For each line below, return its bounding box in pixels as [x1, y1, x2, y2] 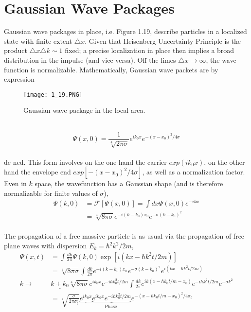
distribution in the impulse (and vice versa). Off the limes [4, 54, 176, 65]
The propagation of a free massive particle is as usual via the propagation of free [4, 231, 245, 241]
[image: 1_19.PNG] [23, 91, 83, 98]
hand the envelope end [4, 167, 71, 177]
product [4, 45, 27, 55]
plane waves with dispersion [4, 241, 87, 251]
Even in [4, 178, 27, 189]
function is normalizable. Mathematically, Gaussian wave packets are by [4, 64, 218, 74]
